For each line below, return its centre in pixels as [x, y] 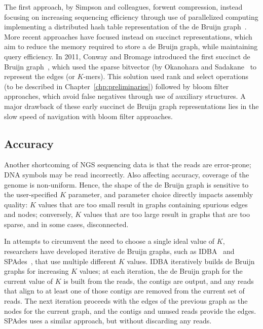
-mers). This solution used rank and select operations [166, 76]
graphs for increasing [36, 271]
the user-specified [31, 194]
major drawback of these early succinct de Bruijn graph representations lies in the [131, 106]
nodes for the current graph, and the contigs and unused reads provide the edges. [130, 310]
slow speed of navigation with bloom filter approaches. [88, 116]
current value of [29, 281]
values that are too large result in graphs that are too [167, 214]
